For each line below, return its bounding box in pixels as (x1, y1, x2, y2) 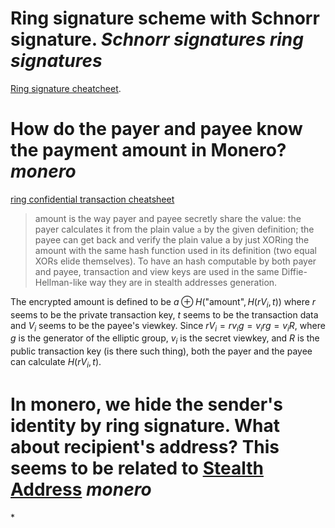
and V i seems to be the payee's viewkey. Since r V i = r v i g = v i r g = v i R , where (10, 319, 326, 334)
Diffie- (281, 265, 308, 277)
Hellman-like (34, 276, 88, 288)
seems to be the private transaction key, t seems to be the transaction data (10, 308, 319, 321)
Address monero (10, 478, 152, 501)
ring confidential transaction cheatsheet (10, 193, 175, 205)
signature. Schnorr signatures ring (10, 28, 304, 51)
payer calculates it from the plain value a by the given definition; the (34, 223, 315, 235)
